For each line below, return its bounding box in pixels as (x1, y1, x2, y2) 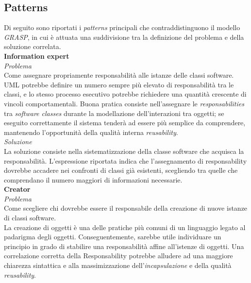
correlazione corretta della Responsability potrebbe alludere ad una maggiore (4, 250, 233, 261)
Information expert (4, 50, 69, 61)
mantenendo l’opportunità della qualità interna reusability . (4, 127, 178, 137)
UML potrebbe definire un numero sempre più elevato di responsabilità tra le (4, 79, 234, 89)
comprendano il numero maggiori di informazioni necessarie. (4, 174, 183, 184)
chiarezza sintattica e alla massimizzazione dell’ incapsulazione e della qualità (4, 260, 232, 270)
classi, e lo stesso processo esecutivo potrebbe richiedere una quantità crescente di (4, 89, 247, 99)
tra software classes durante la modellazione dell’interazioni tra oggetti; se (4, 108, 224, 118)
